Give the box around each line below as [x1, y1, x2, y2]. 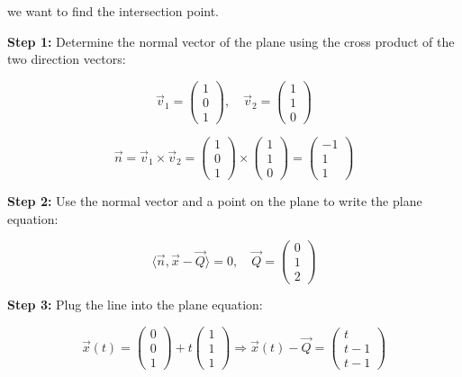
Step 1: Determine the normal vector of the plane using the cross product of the [7, 31, 455, 50]
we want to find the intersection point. [7, 2, 220, 20]
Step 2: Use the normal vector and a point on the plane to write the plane [7, 192, 422, 211]
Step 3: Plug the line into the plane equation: [7, 295, 263, 314]
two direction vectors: [7, 49, 126, 68]
